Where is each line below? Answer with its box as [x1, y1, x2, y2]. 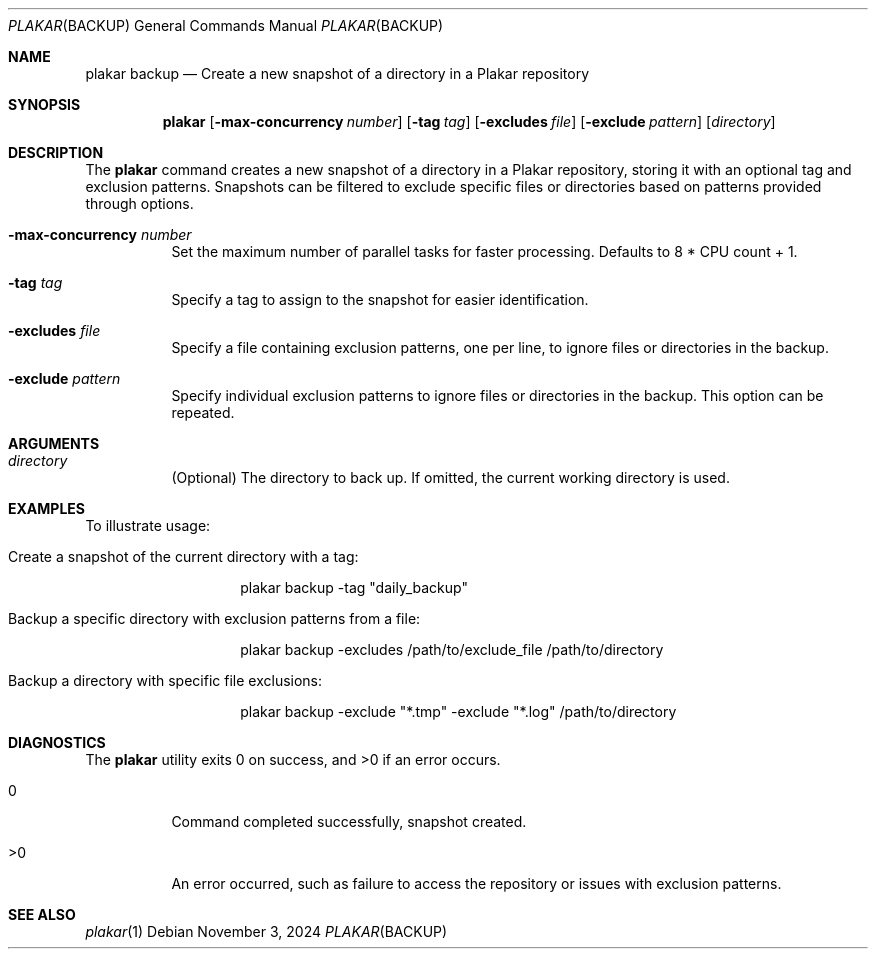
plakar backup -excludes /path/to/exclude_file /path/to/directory [240, 641, 664, 658]
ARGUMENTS [8, 435, 100, 452]
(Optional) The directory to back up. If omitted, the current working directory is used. [171, 469, 730, 486]
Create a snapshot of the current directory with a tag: [8, 548, 359, 565]
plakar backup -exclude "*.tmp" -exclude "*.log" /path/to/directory [240, 703, 677, 720]
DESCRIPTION [8, 144, 104, 161]
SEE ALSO [8, 906, 76, 923]
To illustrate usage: [85, 517, 211, 534]
